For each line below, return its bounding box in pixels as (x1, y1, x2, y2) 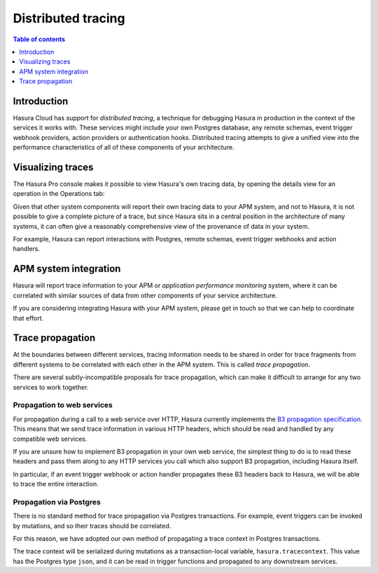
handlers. (13, 245, 41, 253)
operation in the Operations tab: (13, 190, 105, 198)
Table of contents (13, 35, 66, 43)
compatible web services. (13, 434, 87, 443)
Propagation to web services (13, 400, 113, 410)
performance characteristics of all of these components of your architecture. (13, 143, 234, 152)
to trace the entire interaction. (13, 480, 99, 488)
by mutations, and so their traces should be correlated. (13, 521, 171, 530)
